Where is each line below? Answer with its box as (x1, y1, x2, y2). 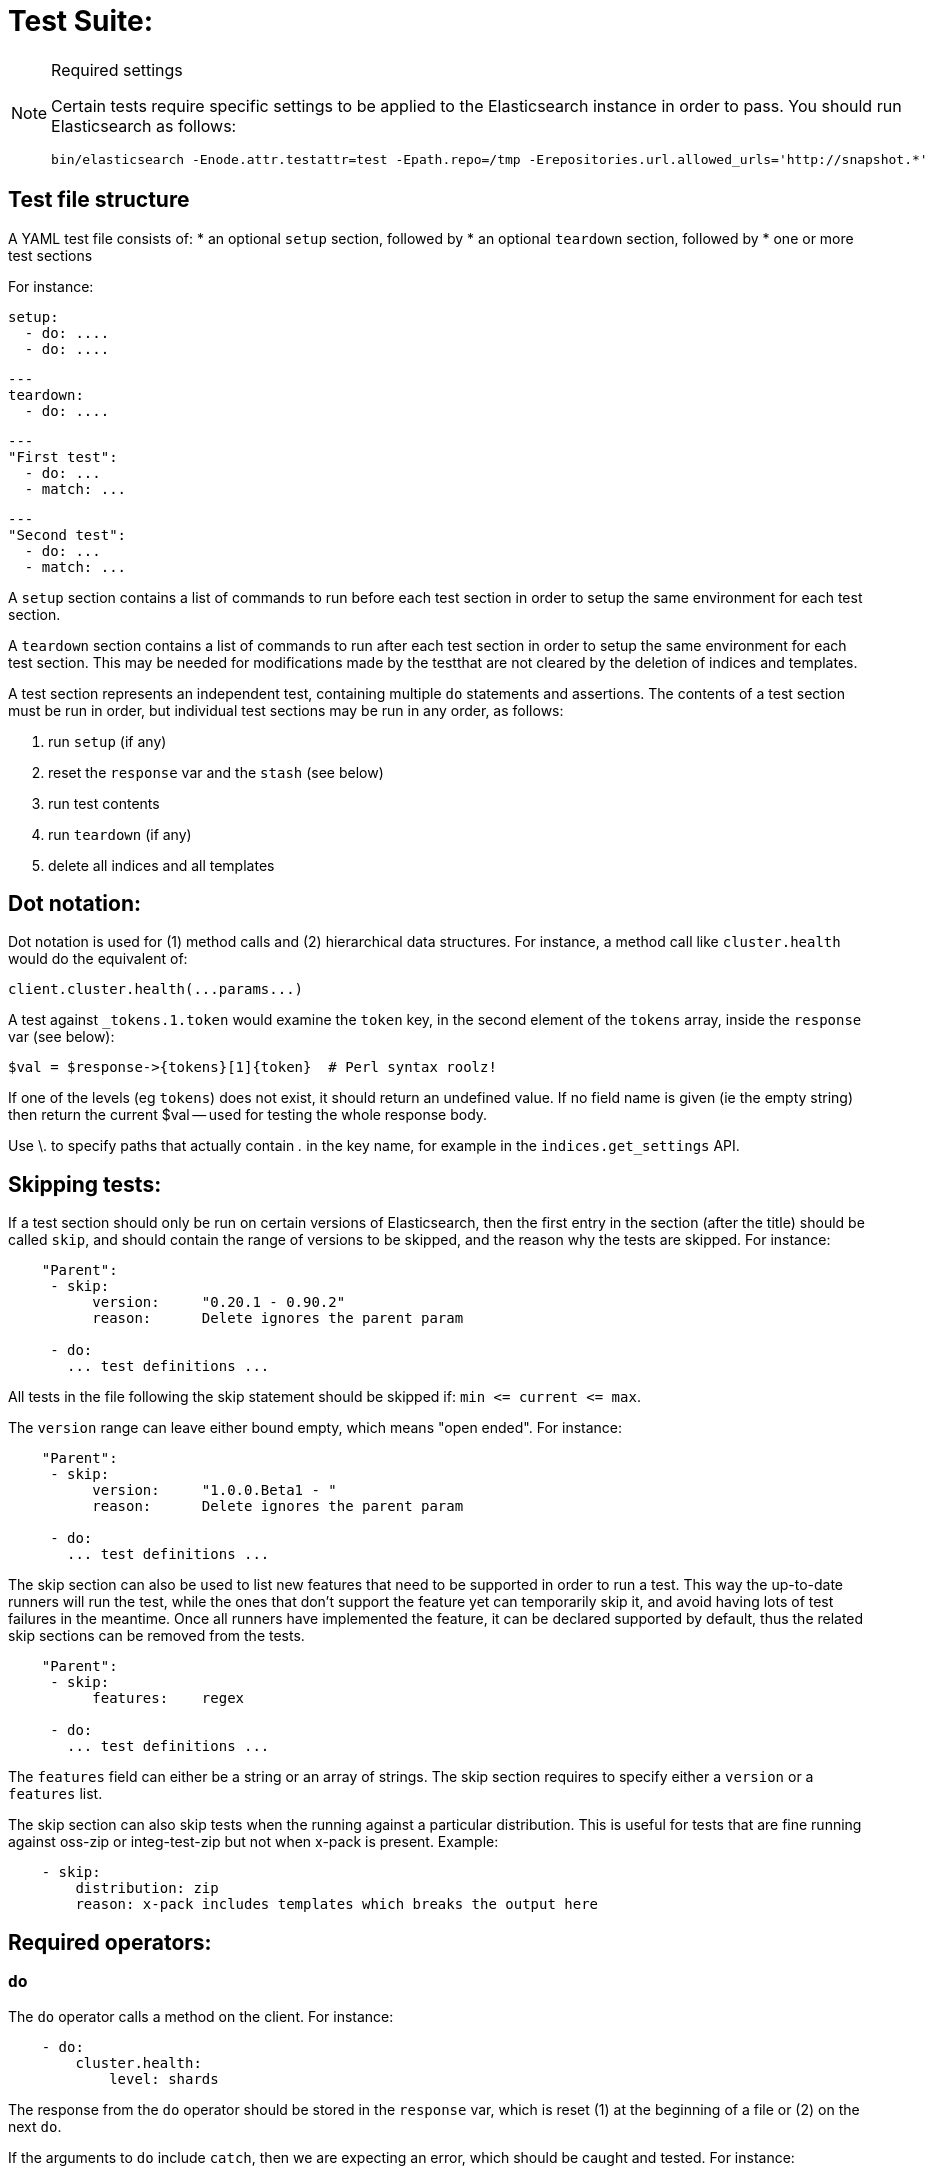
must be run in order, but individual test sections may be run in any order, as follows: (8, 701, 564, 719)
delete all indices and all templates (48, 856, 275, 874)
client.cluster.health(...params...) (8, 981, 304, 998)
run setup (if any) (48, 732, 167, 750)
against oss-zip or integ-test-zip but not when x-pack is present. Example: (8, 1833, 499, 1851)
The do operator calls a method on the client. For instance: (8, 2007, 394, 2025)
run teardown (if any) (48, 825, 192, 843)
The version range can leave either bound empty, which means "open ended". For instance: (8, 1419, 623, 1437)
